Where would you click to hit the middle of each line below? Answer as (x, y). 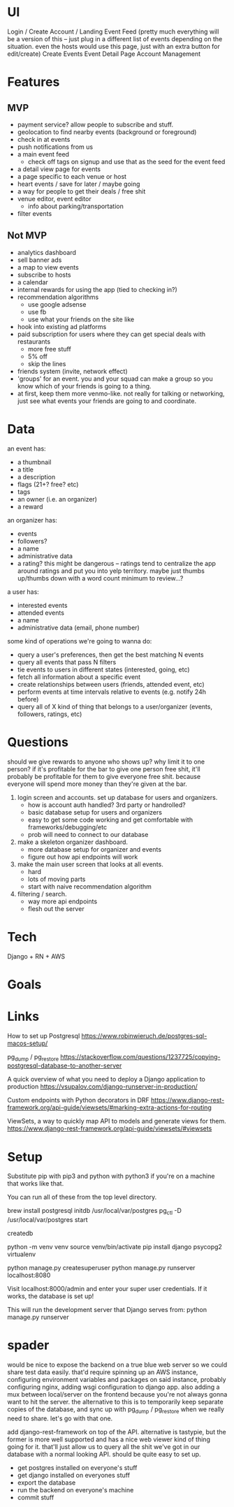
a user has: (23, 592)
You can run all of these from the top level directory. (82, 1197)
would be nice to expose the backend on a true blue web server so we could (117, 1365)
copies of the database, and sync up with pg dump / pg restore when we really (116, 1410)
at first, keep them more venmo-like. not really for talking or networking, (121, 393)
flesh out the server (56, 908)
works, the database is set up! (51, 1296)
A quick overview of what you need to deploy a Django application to (107, 1079)
